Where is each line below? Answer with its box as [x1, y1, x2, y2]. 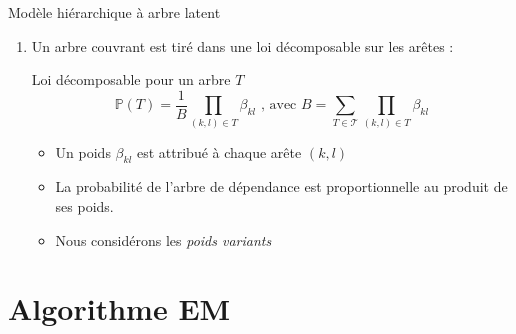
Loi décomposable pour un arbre [31, 69, 231, 90]
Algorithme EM [8, 288, 231, 329]
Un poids [55, 141, 111, 162]
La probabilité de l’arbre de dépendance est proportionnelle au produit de [55, 176, 508, 197]
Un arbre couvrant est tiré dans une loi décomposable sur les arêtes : [31, 35, 454, 56]
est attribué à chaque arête [136, 141, 302, 162]
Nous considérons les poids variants [55, 229, 272, 250]
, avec [260, 98, 297, 113]
